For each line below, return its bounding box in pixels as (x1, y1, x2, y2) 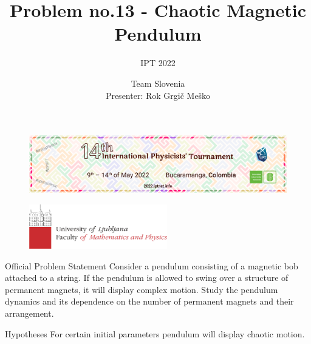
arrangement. (5, 307, 54, 320)
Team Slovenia (131, 76, 185, 89)
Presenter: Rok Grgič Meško (105, 89, 211, 101)
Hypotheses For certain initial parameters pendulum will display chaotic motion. (5, 327, 305, 340)
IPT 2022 (140, 56, 176, 69)
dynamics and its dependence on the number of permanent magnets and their (5, 295, 294, 308)
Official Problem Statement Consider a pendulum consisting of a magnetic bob (5, 259, 298, 272)
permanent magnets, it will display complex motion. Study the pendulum (5, 283, 278, 295)
